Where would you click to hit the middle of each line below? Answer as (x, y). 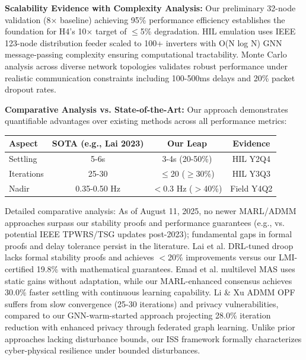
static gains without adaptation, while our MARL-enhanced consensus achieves (149, 280)
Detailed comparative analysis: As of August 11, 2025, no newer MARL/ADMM (151, 211)
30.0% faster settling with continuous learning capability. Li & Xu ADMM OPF (150, 292)
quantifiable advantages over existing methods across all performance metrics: (146, 121)
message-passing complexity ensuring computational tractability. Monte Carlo (146, 54)
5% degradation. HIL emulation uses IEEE (218, 31)
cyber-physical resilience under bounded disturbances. (103, 350)
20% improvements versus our (222, 257)
